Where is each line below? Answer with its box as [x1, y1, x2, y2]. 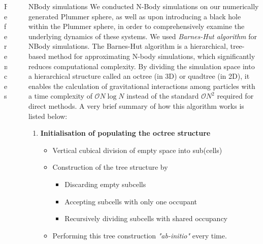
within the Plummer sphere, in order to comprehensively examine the [28, 21, 245, 32]
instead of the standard [126, 90, 199, 101]
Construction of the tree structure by [52, 162, 168, 172]
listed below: [28, 110, 68, 121]
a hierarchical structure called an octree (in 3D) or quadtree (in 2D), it [28, 71, 250, 81]
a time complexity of [28, 90, 92, 101]
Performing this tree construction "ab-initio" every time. [52, 230, 227, 240]
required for [217, 90, 254, 101]
